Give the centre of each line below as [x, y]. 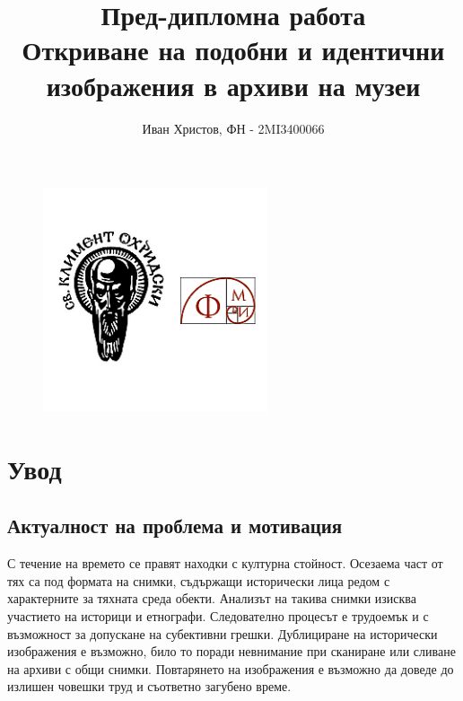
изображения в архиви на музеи [233, 85]
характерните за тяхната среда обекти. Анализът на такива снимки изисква [212, 598]
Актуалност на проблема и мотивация [175, 526]
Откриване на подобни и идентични [233, 50]
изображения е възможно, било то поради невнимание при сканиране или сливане [231, 651]
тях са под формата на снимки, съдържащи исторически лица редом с [199, 580]
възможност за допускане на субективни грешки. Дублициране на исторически [223, 633]
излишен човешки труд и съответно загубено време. [149, 686]
